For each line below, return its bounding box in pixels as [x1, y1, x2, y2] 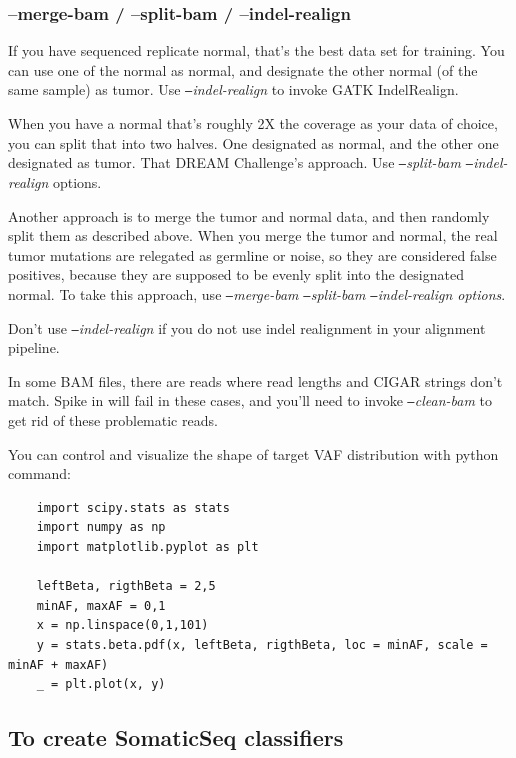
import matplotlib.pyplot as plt [36, 540, 259, 554]
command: [8, 463, 71, 484]
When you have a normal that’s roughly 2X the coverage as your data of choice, [8, 113, 498, 134]
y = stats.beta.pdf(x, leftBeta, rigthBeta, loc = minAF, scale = [36, 637, 488, 652]
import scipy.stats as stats [36, 500, 230, 515]
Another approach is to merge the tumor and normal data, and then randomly [8, 205, 490, 226]
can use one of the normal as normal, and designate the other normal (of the [8, 59, 478, 80]
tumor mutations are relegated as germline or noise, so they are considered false [8, 244, 497, 265]
